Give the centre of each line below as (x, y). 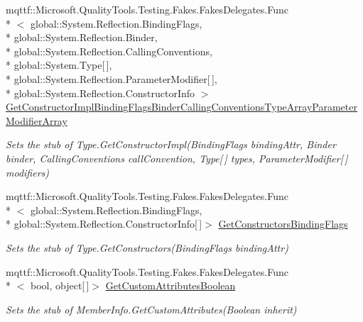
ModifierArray (37, 120)
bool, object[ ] (60, 285)
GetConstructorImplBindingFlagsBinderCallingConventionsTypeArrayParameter (181, 107)
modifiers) (28, 172)
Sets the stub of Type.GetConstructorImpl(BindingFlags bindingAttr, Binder (171, 144)
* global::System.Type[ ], (59, 65)
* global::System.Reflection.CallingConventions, (109, 51)
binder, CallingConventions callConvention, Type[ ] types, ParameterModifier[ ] (177, 158)
